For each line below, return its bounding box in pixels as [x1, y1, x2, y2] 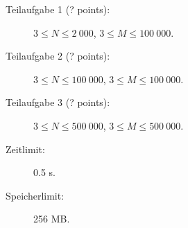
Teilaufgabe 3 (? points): [6, 95, 110, 109]
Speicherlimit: [6, 188, 65, 202]
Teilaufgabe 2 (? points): [6, 49, 110, 63]
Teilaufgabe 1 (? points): [6, 2, 110, 16]
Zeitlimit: [6, 141, 45, 156]
